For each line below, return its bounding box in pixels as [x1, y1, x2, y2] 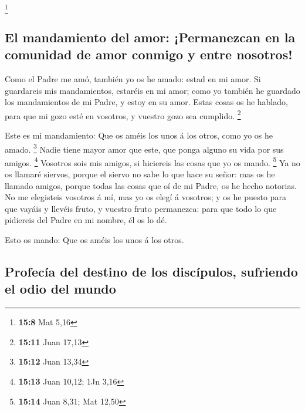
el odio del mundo [5, 279, 116, 298]
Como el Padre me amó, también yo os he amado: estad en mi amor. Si [5, 72, 261, 85]
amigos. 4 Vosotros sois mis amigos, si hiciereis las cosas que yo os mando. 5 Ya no [5, 154, 300, 169]
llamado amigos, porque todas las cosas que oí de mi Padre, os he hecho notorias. [5, 179, 297, 191]
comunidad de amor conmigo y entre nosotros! [5, 45, 293, 63]
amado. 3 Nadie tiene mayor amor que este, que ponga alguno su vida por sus [5, 141, 284, 155]
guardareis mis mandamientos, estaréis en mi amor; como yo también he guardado [5, 84, 300, 96]
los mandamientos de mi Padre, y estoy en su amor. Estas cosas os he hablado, [5, 96, 288, 108]
